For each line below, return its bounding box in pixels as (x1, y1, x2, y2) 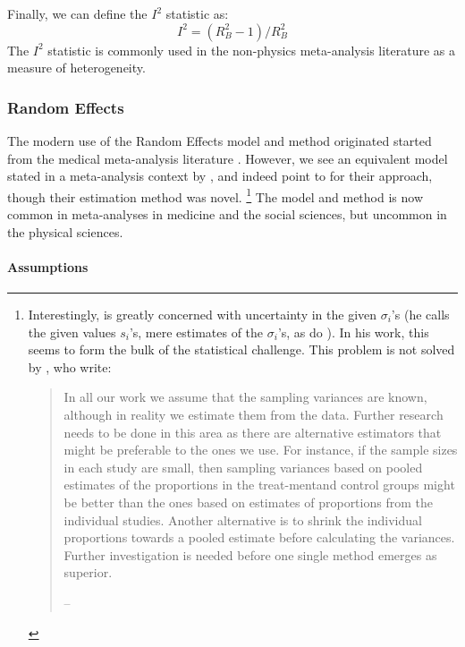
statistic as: (165, 4, 229, 22)
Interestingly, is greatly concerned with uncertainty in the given (28, 305, 377, 324)
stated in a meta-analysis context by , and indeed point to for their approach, (7, 166, 433, 185)
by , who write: (28, 357, 112, 376)
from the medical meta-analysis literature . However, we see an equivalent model (7, 149, 448, 167)
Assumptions (7, 257, 89, 276)
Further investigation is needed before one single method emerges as (63, 545, 437, 564)
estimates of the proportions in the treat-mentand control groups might (63, 475, 455, 494)
